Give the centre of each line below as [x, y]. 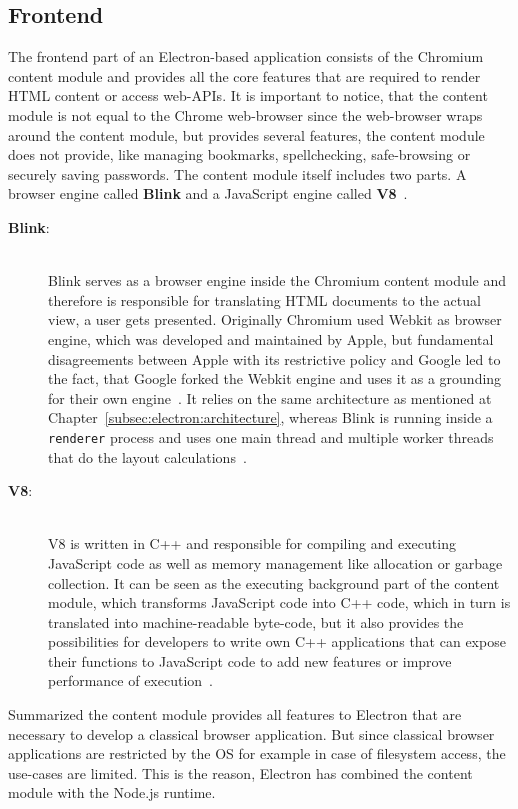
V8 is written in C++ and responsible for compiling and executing [252, 543]
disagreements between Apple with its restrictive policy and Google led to [274, 358]
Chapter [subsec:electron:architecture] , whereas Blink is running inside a [270, 417]
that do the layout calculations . [147, 456]
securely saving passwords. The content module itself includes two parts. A [237, 173]
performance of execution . [130, 680]
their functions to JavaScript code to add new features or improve [250, 660]
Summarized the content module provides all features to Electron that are [235, 714]
